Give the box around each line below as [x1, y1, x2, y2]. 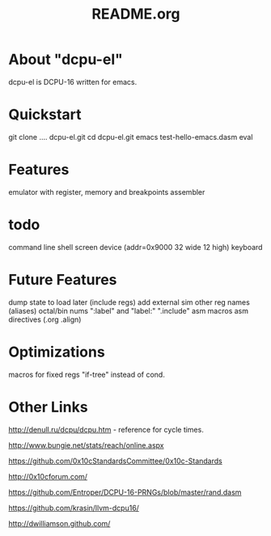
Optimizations [8, 343, 105, 361]
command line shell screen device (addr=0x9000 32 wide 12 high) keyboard [8, 242, 263, 251]
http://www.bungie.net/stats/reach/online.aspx [8, 440, 164, 449]
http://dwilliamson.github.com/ [8, 518, 111, 528]
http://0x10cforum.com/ [8, 471, 87, 481]
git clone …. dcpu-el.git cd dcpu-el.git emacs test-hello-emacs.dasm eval [8, 132, 253, 141]
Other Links [8, 398, 88, 416]
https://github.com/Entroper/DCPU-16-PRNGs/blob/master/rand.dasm [8, 487, 242, 497]
